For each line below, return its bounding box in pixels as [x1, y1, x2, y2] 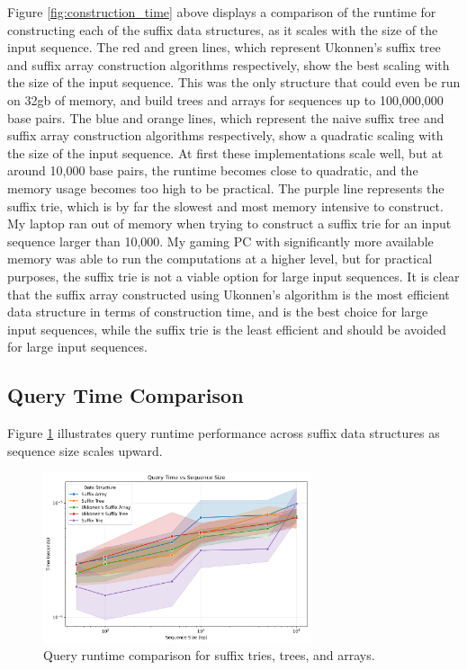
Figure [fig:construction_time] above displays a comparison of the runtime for [7, 3, 436, 21]
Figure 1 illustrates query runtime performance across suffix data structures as [7, 424, 440, 442]
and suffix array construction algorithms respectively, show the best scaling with [7, 55, 450, 74]
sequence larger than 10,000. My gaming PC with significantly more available [7, 231, 434, 250]
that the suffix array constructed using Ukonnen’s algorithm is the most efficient [7, 284, 450, 303]
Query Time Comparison [7, 381, 244, 409]
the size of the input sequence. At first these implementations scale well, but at [7, 143, 444, 162]
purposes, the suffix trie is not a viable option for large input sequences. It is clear [7, 266, 460, 285]
